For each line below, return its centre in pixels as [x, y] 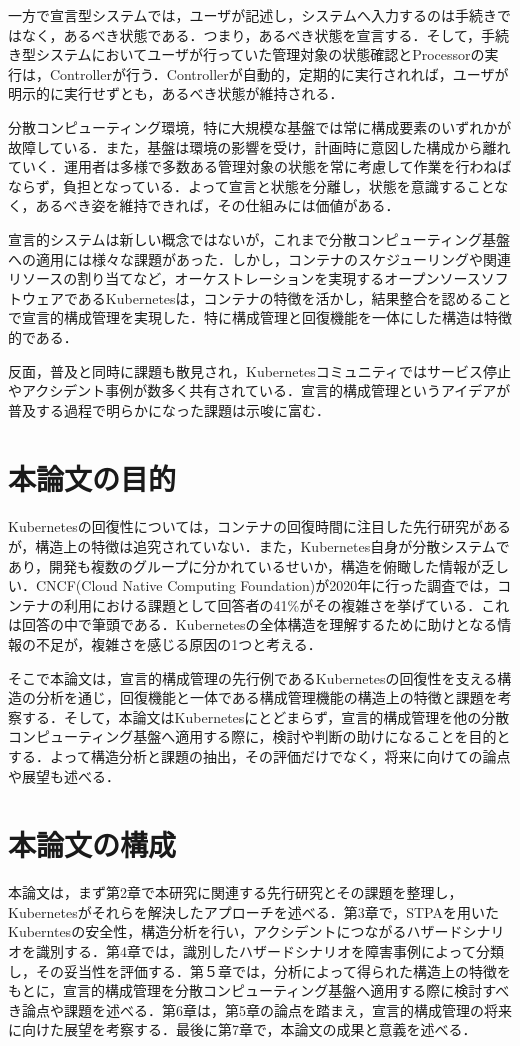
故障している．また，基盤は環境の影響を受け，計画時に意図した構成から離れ [259, 146]
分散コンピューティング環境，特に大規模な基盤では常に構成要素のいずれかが [260, 126]
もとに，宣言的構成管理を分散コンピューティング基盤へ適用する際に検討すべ [259, 990]
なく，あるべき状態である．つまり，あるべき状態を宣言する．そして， [251, 34]
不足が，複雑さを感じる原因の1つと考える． [178, 643]
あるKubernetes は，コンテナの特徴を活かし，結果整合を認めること [294, 297]
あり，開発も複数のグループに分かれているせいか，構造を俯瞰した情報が [244, 565]
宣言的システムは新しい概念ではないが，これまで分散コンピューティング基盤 [259, 238]
